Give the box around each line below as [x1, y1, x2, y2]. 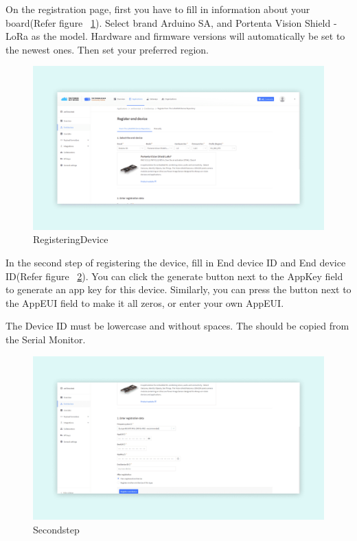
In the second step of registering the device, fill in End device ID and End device [5, 255, 346, 270]
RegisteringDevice [33, 232, 108, 246]
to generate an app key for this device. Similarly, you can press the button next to [5, 282, 352, 297]
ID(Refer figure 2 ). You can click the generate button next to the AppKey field [5, 268, 343, 283]
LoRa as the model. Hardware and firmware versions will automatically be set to [5, 29, 345, 43]
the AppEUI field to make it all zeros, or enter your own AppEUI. [5, 295, 284, 310]
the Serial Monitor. [5, 332, 86, 347]
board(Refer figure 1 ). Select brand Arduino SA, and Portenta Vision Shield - [5, 15, 337, 30]
